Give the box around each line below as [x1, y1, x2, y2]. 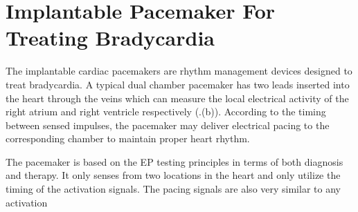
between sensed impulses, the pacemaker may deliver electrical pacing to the [6, 117, 330, 132]
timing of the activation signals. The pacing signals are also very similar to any [6, 182, 341, 196]
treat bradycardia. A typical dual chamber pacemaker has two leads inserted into [6, 77, 350, 91]
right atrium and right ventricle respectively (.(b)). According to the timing [6, 104, 326, 119]
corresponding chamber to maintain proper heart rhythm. [6, 131, 250, 146]
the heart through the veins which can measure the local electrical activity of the [6, 90, 349, 105]
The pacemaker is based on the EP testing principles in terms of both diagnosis [6, 154, 343, 168]
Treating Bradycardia [6, 23, 215, 52]
